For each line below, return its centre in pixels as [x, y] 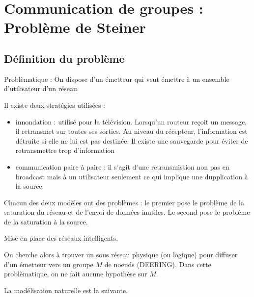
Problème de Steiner [75, 27]
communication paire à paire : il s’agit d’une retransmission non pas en [122, 166]
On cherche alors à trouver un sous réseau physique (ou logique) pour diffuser [121, 255]
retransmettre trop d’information [65, 150]
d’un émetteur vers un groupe [49, 264]
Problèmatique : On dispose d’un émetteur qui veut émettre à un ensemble [117, 79]
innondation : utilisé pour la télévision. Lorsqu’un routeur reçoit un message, [131, 121]
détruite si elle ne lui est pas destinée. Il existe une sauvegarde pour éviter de [132, 140]
